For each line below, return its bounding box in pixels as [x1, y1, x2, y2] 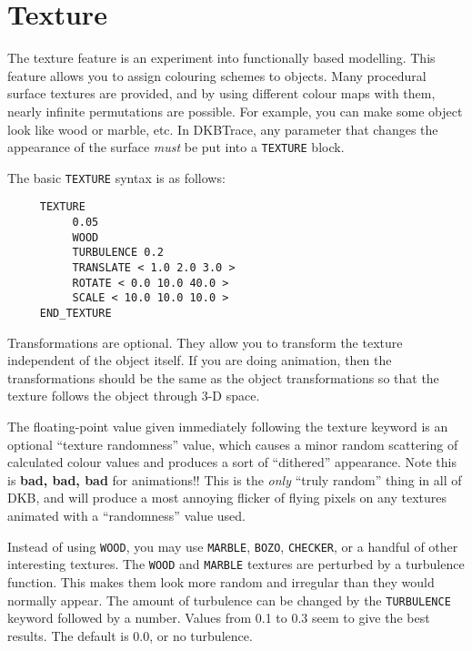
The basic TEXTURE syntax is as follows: [7, 168, 226, 187]
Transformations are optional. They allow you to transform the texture [7, 332, 403, 351]
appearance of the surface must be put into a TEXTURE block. [7, 137, 345, 157]
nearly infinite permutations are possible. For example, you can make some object [7, 101, 463, 120]
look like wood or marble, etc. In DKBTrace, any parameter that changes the [7, 119, 438, 138]
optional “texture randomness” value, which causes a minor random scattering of [7, 434, 458, 453]
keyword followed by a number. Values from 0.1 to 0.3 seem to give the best [7, 608, 430, 627]
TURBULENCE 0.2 [72, 246, 164, 259]
